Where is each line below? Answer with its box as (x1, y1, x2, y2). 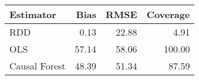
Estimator (9, 8, 56, 21)
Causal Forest (9, 59, 66, 72)
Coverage (146, 8, 190, 21)
